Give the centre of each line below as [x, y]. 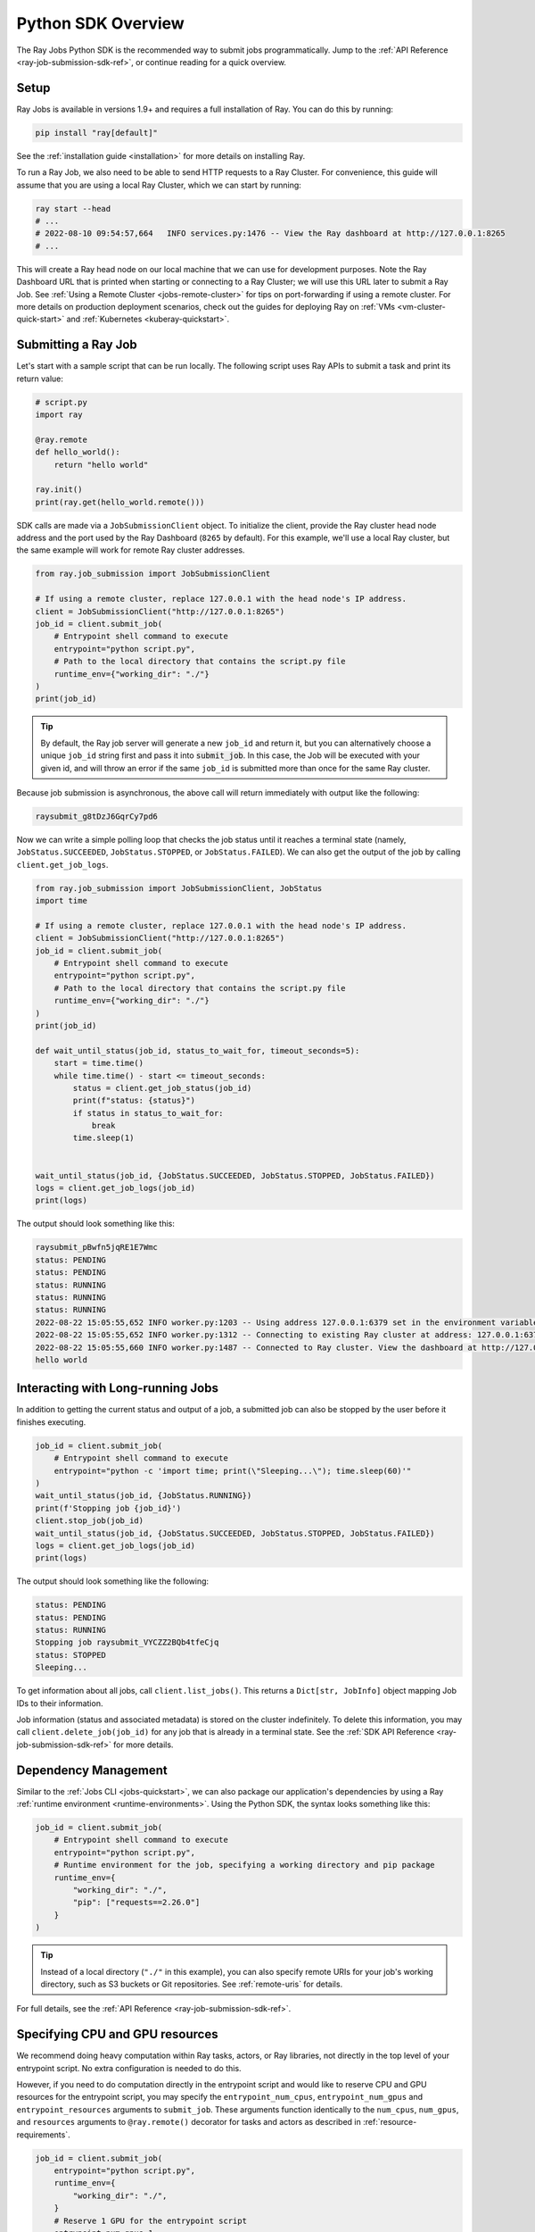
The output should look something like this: [96, 1224]
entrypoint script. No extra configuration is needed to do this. [129, 2068]
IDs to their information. [60, 1703]
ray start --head [73, 208]
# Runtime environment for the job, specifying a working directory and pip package [245, 1865]
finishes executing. [51, 1422]
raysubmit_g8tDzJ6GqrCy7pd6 [96, 816]
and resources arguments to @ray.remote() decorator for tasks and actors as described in [189, 2122]
